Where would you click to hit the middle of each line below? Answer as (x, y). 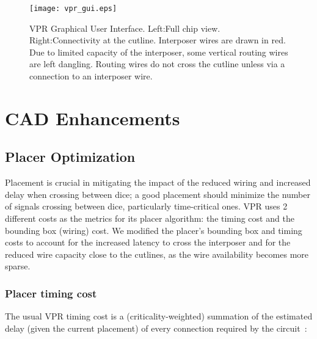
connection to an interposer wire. (91, 76)
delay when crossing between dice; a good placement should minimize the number (158, 194)
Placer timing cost (51, 293)
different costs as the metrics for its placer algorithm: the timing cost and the (150, 218)
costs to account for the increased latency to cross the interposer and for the (148, 242)
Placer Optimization (70, 157)
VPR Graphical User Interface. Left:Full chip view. (125, 28)
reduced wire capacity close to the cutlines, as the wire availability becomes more (157, 254)
